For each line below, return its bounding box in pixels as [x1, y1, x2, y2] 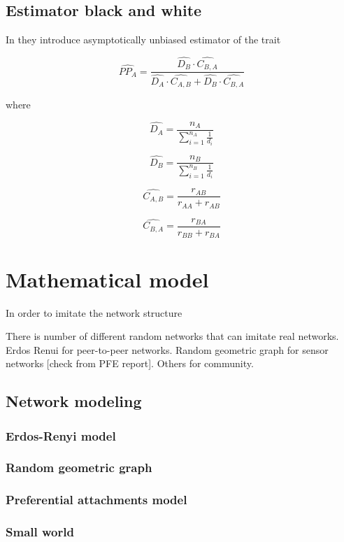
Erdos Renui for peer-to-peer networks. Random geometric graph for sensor [6, 342, 329, 357]
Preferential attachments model [6, 491, 187, 508]
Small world [6, 523, 74, 541]
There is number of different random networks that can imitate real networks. [6, 329, 339, 343]
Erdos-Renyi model [6, 427, 116, 444]
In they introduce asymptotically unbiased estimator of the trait [6, 32, 281, 47]
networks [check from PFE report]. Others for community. [6, 356, 254, 371]
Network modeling [6, 390, 142, 412]
